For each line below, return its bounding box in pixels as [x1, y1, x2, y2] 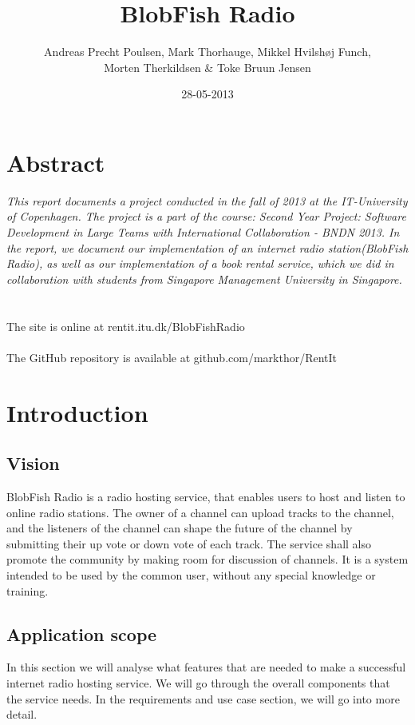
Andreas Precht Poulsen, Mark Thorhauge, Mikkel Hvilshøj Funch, [44, 43, 371, 60]
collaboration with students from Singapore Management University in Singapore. [6, 270, 402, 287]
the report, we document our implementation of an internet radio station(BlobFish [6, 239, 409, 256]
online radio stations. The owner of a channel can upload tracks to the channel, [6, 504, 394, 520]
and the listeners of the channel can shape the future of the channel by [6, 520, 353, 536]
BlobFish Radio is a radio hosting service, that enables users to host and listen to [6, 488, 405, 504]
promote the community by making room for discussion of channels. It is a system [6, 551, 409, 568]
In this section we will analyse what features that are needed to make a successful [6, 659, 406, 675]
